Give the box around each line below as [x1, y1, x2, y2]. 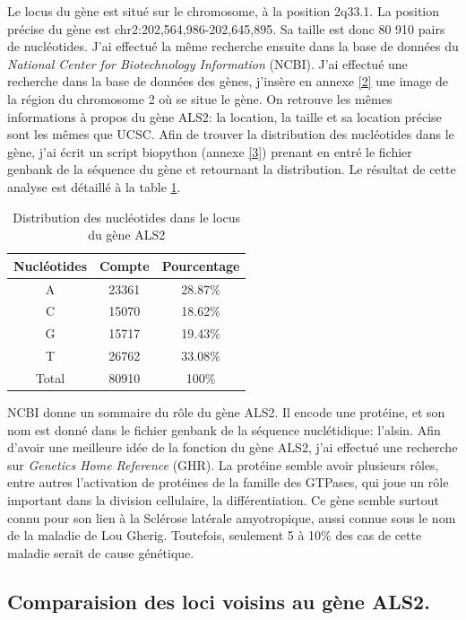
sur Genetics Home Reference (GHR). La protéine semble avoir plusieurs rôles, [7, 455, 439, 474]
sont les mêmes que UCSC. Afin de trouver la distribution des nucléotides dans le [7, 125, 454, 144]
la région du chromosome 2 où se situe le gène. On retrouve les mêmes [7, 89, 393, 108]
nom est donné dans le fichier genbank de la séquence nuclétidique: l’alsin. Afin [7, 420, 441, 439]
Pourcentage [161, 256, 240, 275]
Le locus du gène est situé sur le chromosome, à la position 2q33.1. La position [7, 2, 440, 20]
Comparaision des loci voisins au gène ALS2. [7, 587, 430, 615]
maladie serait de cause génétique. [7, 543, 194, 562]
